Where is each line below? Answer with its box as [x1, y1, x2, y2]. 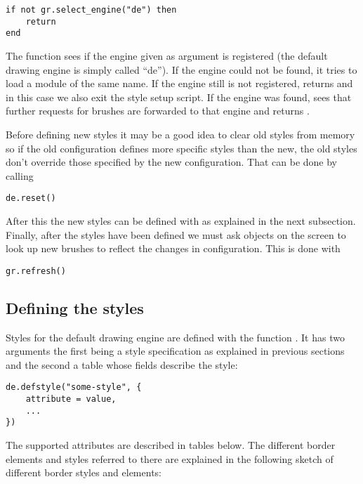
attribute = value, [25, 394, 117, 405]
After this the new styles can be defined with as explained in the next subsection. [6, 213, 356, 228]
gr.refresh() [6, 266, 66, 276]
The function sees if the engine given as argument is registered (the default [6, 48, 328, 63]
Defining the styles [6, 296, 144, 318]
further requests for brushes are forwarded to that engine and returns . [6, 103, 310, 118]
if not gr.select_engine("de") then [6, 5, 177, 15]
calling [6, 168, 34, 183]
